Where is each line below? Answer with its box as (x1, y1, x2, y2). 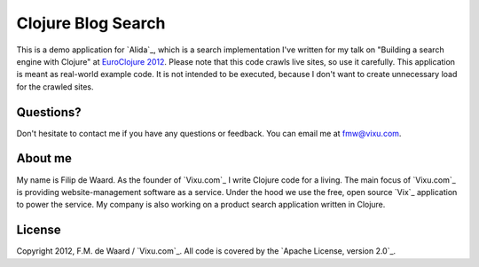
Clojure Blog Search (16, 13, 166, 33)
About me (16, 151, 73, 166)
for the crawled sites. (16, 81, 94, 92)
